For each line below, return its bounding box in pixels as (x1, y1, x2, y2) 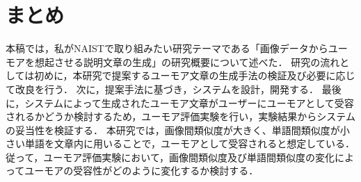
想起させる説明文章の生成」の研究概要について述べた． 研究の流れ (34, 54, 340, 69)
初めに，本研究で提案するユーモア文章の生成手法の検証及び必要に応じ (34, 68, 355, 83)
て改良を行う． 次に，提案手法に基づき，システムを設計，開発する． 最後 (6, 81, 342, 96)
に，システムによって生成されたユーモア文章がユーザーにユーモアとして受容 (6, 95, 354, 110)
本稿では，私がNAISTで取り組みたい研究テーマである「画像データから (6, 41, 328, 56)
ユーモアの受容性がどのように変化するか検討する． (24, 163, 259, 178)
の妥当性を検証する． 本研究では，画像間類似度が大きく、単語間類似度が (6, 122, 340, 137)
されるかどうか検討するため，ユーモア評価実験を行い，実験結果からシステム (6, 109, 355, 124)
